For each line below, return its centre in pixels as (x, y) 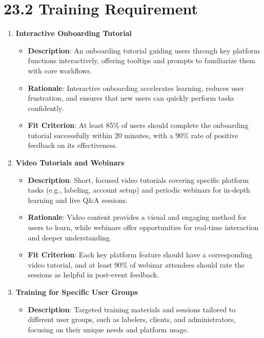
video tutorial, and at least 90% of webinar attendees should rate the (136, 264)
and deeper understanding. (70, 237)
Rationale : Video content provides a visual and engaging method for (137, 217)
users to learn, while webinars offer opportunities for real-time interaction (143, 227)
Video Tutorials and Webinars (70, 163)
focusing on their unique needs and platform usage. (108, 329)
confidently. (46, 108)
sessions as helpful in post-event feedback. (94, 275)
